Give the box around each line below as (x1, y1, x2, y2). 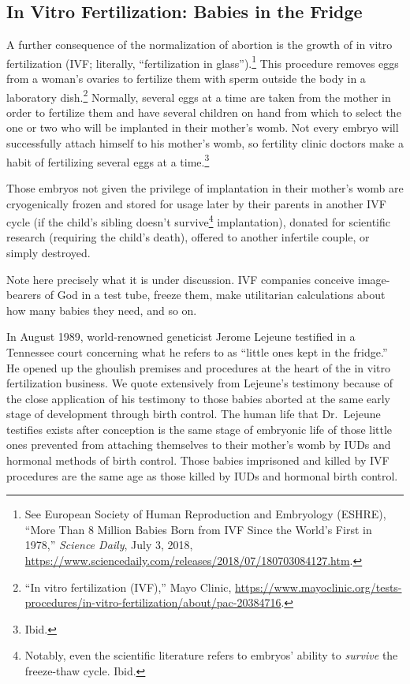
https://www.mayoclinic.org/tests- (235, 578, 402, 595)
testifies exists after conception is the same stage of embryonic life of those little (6, 420, 393, 437)
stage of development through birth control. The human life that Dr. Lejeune (6, 406, 381, 422)
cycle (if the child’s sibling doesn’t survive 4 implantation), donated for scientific (6, 211, 391, 230)
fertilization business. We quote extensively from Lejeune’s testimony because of (6, 375, 393, 391)
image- (357, 271, 390, 287)
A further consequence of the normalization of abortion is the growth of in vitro (6, 36, 393, 53)
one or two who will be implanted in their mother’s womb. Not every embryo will (6, 119, 399, 136)
